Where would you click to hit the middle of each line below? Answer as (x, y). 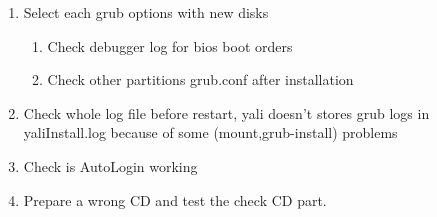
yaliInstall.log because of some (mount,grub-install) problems (210, 132)
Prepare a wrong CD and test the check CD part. (175, 199)
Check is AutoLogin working (110, 165)
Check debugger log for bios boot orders (170, 45)
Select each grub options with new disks (146, 12)
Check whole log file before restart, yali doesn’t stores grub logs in (226, 112)
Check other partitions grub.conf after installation (200, 79)
